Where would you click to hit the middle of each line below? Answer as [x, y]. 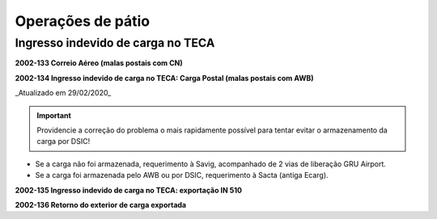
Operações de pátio [82, 21]
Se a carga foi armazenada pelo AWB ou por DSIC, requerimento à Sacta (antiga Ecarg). [182, 175]
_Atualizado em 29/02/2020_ [63, 93]
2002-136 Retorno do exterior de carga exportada [100, 204]
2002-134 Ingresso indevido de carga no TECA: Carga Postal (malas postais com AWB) [164, 78]
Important [54, 115]
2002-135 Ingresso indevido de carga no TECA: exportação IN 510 [129, 190]
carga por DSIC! [64, 141]
